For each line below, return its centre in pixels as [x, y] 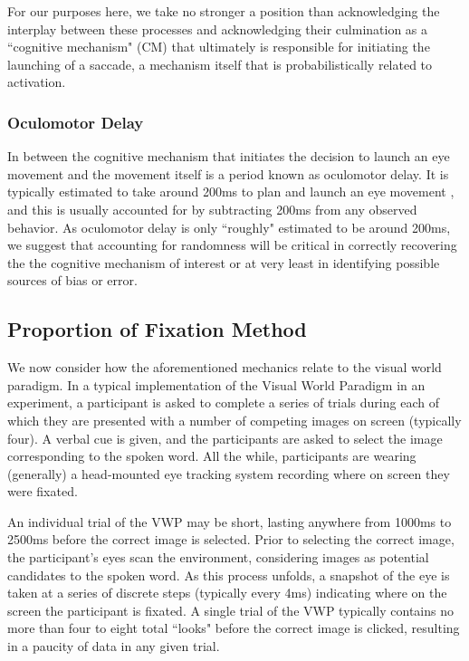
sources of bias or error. [72, 280]
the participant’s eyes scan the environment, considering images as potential [218, 557]
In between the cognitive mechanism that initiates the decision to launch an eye [229, 156]
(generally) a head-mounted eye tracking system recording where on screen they [229, 473]
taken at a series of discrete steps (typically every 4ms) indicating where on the [227, 593]
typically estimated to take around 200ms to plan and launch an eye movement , [231, 192]
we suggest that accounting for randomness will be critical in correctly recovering [232, 245]
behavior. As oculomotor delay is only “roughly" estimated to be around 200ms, [229, 227]
